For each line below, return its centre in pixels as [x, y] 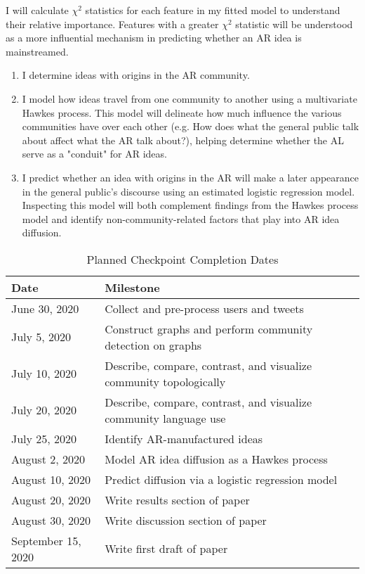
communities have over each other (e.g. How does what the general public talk [191, 126]
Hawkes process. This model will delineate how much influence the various [182, 112]
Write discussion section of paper [186, 520]
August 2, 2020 [48, 459]
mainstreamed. [37, 51]
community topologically [165, 381]
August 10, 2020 [51, 479]
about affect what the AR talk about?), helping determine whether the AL [183, 140]
